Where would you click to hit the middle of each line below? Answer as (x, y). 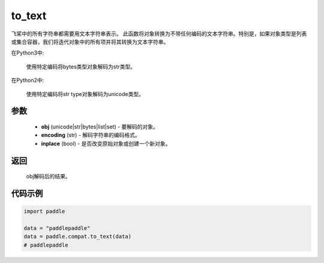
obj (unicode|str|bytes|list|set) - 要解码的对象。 (100, 127)
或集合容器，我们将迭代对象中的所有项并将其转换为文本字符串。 (90, 41)
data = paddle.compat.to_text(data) (78, 237)
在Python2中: (28, 80)
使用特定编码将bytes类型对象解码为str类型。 (81, 67)
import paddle (44, 211)
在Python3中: (28, 53)
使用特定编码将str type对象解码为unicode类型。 (85, 94)
